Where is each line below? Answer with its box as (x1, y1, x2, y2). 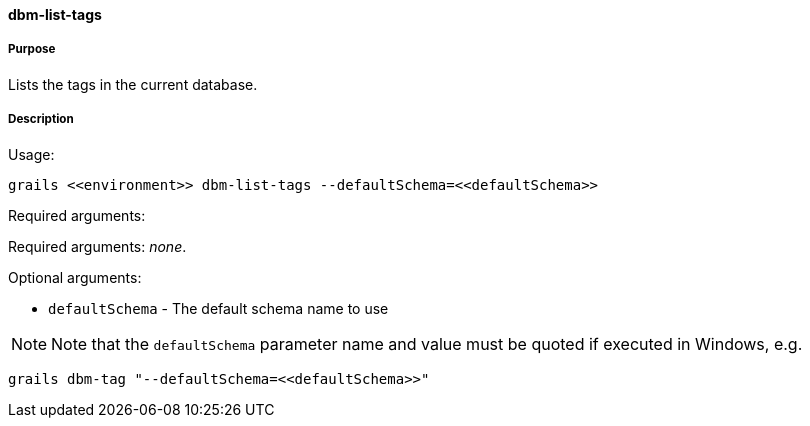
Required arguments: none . (8, 237, 187, 255)
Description (8, 112, 74, 127)
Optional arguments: (8, 268, 142, 286)
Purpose (8, 42, 56, 57)
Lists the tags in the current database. (8, 75, 258, 93)
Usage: (8, 145, 55, 163)
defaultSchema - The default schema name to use (48, 299, 389, 317)
